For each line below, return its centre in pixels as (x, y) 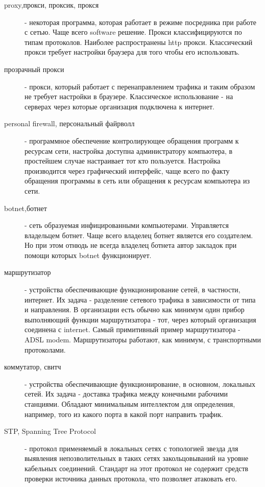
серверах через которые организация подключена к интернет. (119, 106)
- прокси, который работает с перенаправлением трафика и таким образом (140, 86)
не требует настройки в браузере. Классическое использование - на (129, 96)
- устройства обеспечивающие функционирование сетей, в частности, (132, 289)
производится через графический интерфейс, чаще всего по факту (127, 170)
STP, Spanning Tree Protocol (50, 431)
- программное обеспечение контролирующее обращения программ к (132, 140)
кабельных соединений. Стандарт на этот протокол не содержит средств (137, 468)
